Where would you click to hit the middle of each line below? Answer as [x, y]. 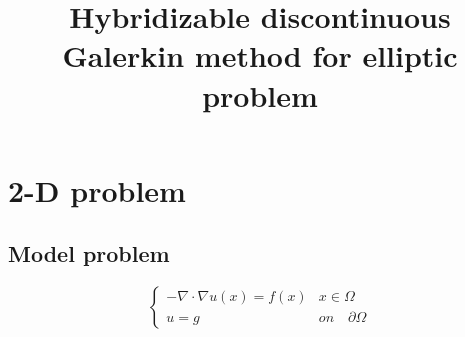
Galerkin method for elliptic [260, 55]
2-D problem [97, 189]
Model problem [89, 253]
